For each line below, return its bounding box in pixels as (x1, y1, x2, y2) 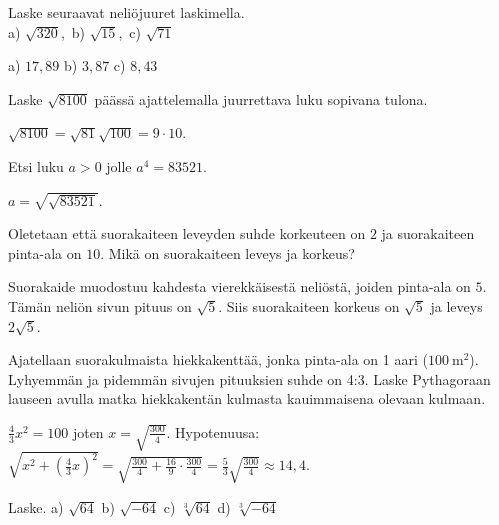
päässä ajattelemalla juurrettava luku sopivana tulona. (94, 88, 428, 109)
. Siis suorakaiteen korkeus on (218, 295, 400, 316)
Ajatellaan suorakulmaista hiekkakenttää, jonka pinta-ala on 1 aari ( (8, 349, 428, 370)
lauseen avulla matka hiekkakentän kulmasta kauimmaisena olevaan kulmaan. (8, 388, 486, 409)
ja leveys (430, 295, 483, 316)
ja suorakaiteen (381, 223, 475, 244)
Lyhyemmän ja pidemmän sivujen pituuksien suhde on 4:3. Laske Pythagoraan (8, 368, 491, 389)
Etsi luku (8, 155, 64, 176)
